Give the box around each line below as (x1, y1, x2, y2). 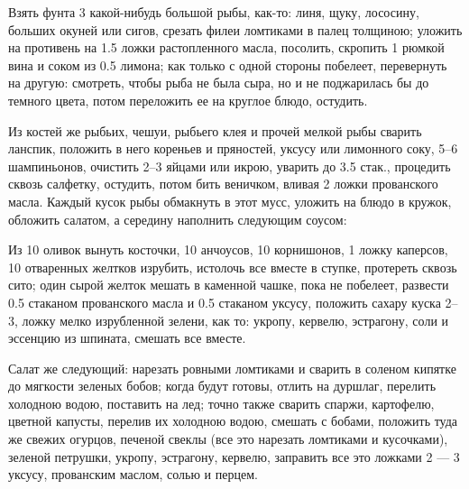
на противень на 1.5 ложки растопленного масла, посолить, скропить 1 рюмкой (8, 38, 445, 57)
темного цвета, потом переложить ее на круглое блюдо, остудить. (8, 90, 368, 109)
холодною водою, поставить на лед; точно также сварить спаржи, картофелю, (8, 393, 435, 412)
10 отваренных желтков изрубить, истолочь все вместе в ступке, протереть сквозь (8, 257, 457, 276)
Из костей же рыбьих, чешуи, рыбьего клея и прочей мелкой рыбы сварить (8, 121, 422, 140)
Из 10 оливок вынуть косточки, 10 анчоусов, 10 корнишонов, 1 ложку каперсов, (8, 240, 448, 259)
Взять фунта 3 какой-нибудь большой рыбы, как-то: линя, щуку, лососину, (8, 3, 419, 21)
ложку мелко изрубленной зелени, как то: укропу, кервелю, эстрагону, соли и (22, 310, 449, 329)
